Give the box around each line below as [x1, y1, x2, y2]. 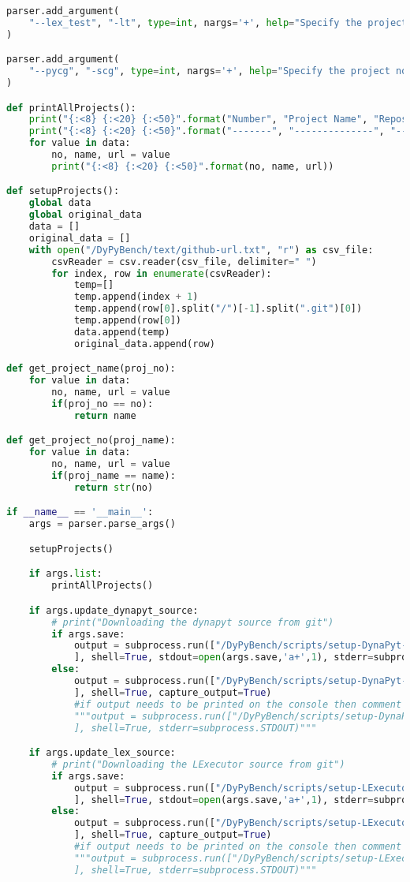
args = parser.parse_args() [28, 518, 176, 530]
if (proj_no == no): [51, 398, 154, 409]
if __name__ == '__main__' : [6, 506, 154, 518]
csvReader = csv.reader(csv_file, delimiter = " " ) [51, 256, 317, 267]
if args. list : [28, 568, 102, 580]
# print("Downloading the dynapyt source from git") [51, 616, 334, 628]
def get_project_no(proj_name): [6, 435, 176, 447]
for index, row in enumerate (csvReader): [51, 267, 272, 279]
